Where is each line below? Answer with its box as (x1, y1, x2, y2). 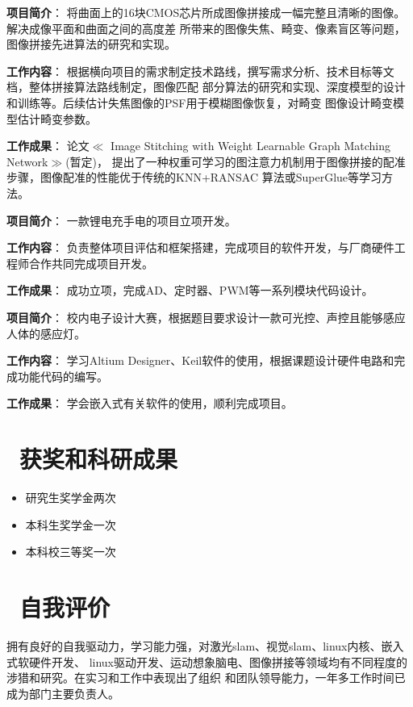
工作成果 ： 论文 (6, 137, 90, 154)
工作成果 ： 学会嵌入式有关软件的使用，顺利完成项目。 (6, 395, 293, 412)
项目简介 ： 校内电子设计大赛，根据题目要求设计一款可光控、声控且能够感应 (6, 308, 406, 325)
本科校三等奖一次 (25, 543, 116, 560)
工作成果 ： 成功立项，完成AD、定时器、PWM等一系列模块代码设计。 (6, 282, 373, 299)
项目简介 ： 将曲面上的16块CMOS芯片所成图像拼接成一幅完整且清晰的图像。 (6, 4, 406, 20)
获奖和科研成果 (19, 442, 178, 475)
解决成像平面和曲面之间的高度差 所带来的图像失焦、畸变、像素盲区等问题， (6, 19, 406, 36)
